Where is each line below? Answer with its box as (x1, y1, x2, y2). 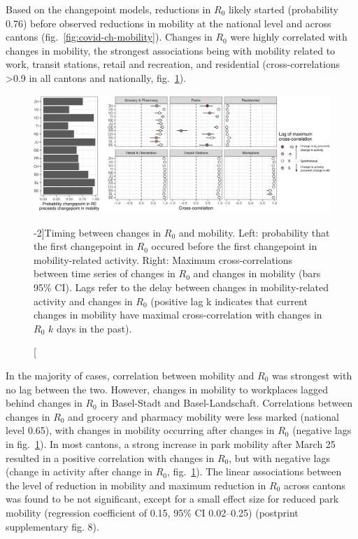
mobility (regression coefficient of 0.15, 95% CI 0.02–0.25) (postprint (6, 505, 299, 519)
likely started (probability (228, 2, 338, 16)
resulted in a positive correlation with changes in (6, 450, 215, 465)
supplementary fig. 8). (6, 519, 99, 533)
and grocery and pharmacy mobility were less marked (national (68, 409, 339, 423)
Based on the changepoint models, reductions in (6, 2, 211, 16)
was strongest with (271, 368, 352, 383)
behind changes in (6, 395, 83, 410)
